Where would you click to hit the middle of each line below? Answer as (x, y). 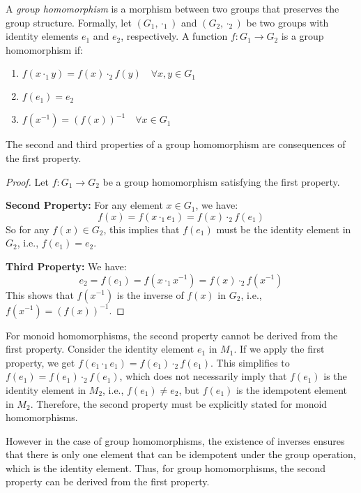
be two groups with (287, 22)
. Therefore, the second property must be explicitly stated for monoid (179, 403)
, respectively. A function (174, 36)
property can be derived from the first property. (108, 481)
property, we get (40, 362)
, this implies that (141, 229)
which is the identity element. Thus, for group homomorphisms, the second (166, 468)
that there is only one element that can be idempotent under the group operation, (181, 454)
